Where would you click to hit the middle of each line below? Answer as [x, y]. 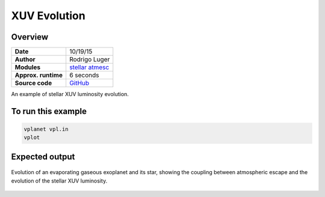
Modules [28, 67]
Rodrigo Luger [90, 59]
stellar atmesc [89, 67]
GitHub [79, 83]
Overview [30, 37]
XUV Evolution [48, 16]
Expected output [43, 156]
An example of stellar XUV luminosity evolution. [70, 94]
